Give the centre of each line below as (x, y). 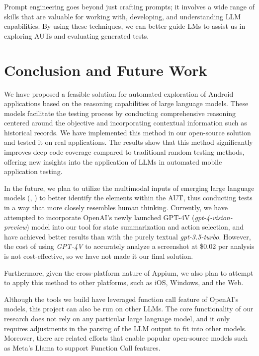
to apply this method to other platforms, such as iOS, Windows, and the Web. (124, 282)
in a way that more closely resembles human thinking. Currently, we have (116, 208)
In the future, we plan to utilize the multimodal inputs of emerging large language (129, 188)
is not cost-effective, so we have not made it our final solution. (99, 256)
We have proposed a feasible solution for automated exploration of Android (119, 93)
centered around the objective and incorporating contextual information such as (126, 123)
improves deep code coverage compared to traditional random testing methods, (124, 152)
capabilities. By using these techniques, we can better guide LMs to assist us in (125, 26)
